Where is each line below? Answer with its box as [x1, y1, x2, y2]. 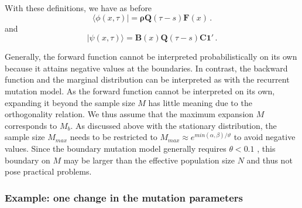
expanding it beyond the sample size [5, 96, 135, 108]
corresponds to [5, 119, 57, 131]
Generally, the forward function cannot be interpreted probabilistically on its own [5, 50, 297, 63]
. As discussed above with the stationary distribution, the [70, 119, 277, 131]
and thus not [246, 154, 293, 166]
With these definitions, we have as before [5, 2, 152, 13]
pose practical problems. [5, 165, 92, 178]
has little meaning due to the [148, 96, 252, 108]
